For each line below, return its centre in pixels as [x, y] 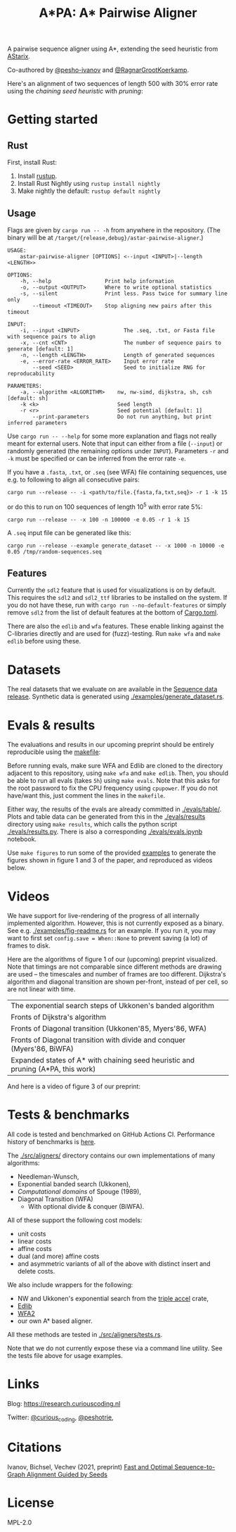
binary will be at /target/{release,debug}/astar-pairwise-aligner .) [105, 238]
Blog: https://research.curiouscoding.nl [64, 1404]
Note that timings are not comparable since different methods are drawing [114, 967]
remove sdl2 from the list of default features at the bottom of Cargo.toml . [113, 613]
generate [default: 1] [40, 349]
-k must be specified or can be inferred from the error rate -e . [97, 458]
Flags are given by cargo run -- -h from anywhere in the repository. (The [114, 230]
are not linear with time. [41, 989]
